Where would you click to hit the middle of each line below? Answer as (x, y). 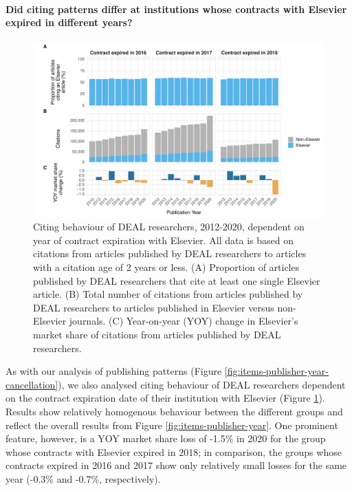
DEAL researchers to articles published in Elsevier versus (154, 307)
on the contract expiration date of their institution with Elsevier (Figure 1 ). (165, 398)
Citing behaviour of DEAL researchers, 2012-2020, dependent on (169, 227)
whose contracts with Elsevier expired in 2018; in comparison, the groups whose (174, 451)
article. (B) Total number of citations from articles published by (168, 294)
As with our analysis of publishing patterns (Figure (114, 371)
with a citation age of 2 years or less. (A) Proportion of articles (166, 267)
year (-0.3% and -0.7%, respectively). (83, 478)
